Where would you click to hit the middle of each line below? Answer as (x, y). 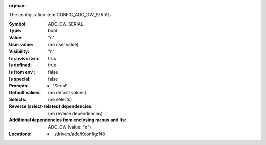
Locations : (20, 134)
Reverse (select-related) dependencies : (51, 106)
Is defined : (20, 65)
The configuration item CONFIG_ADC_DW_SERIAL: (60, 15)
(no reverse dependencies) (75, 113)
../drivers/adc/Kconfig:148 (79, 134)
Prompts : (19, 86)
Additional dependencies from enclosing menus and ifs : (68, 120)
